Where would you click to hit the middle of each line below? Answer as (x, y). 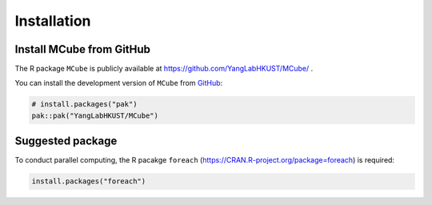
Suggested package (66, 141)
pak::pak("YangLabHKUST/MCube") (95, 115)
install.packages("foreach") (89, 181)
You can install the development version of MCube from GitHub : (119, 83)
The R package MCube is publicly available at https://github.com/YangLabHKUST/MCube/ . (164, 69)
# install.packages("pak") (84, 105)
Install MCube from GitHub (83, 49)
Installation (53, 21)
